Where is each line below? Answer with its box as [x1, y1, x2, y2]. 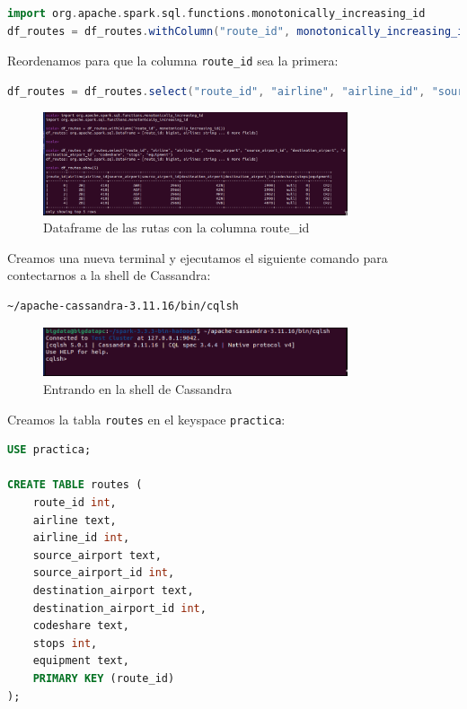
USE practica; [7, 443, 92, 457]
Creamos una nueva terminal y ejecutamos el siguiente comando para [7, 248, 388, 267]
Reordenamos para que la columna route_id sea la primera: [7, 51, 339, 70]
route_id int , [32, 496, 117, 510]
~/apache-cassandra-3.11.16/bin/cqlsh [7, 300, 239, 313]
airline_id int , [32, 531, 130, 545]
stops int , [32, 636, 98, 650]
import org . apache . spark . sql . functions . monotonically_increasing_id [7, 7, 426, 20]
